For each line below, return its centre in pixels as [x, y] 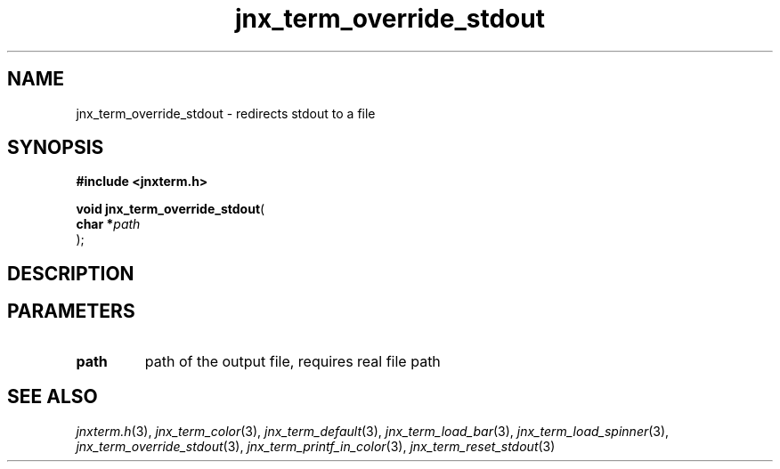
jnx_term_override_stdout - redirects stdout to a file [226, 113]
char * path [108, 224]
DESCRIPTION [71, 273]
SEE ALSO [53, 397]
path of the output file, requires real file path [292, 361]
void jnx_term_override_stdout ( [171, 209]
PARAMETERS [71, 311]
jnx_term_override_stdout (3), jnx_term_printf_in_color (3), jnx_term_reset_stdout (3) [316, 446]
